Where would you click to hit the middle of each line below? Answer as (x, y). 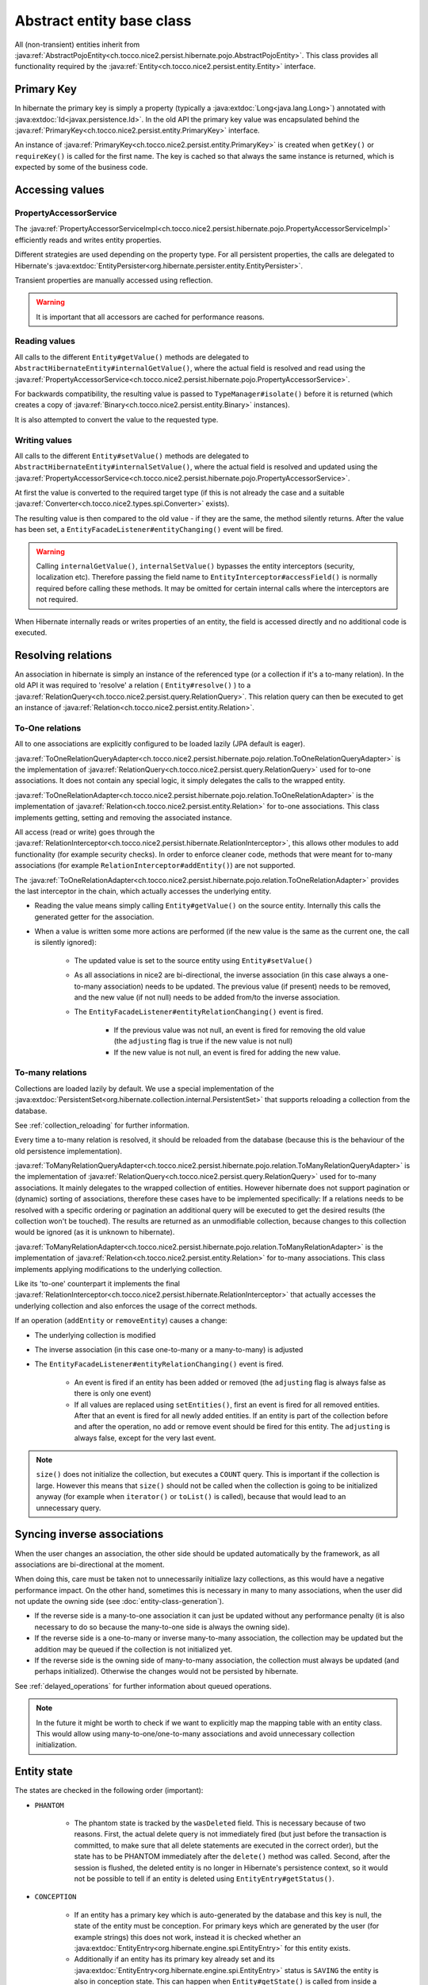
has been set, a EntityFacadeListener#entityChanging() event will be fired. (149, 530)
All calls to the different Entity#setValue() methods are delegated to (132, 456)
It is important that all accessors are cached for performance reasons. (150, 317)
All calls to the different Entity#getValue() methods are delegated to (132, 357)
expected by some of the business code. (81, 168)
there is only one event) (113, 1393)
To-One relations (48, 728)
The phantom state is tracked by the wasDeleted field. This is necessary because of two (220, 1823)
